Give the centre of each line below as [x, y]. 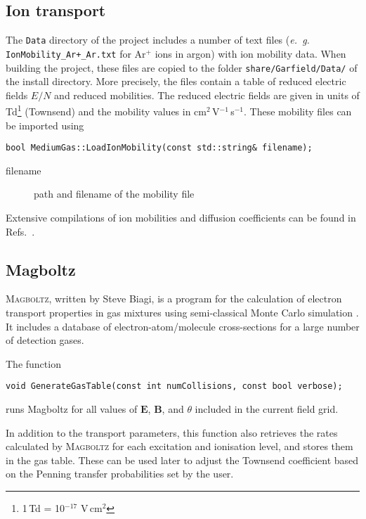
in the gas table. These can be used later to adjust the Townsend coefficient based [182, 460]
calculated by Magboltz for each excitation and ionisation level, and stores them [179, 446]
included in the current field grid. [267, 409]
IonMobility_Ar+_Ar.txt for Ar [76, 53]
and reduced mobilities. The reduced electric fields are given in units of [207, 95]
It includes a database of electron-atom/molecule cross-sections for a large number [183, 326]
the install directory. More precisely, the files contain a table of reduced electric [176, 81]
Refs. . [20, 231]
